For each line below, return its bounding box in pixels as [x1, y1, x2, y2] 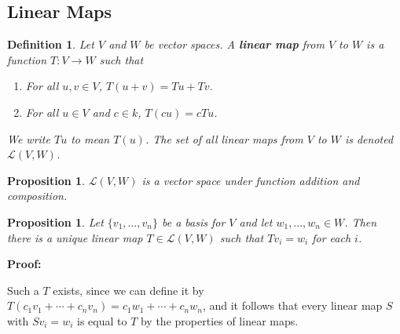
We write [7, 130, 50, 147]
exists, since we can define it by [53, 281, 204, 298]
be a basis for [161, 213, 226, 230]
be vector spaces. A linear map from [144, 36, 325, 53]
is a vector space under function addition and [141, 172, 360, 188]
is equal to [76, 312, 127, 329]
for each [312, 229, 351, 245]
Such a [7, 281, 39, 298]
